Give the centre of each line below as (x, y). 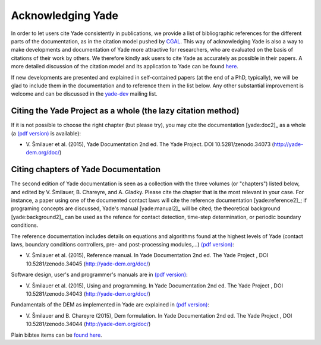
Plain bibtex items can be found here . (56, 335)
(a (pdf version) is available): (46, 133)
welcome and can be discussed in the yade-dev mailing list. (84, 94)
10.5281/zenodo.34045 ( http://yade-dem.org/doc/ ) (88, 264)
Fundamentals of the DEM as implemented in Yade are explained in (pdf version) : (110, 305)
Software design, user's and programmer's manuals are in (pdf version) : (99, 275)
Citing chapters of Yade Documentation (86, 170)
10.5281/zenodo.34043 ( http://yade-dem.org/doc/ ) (88, 293)
